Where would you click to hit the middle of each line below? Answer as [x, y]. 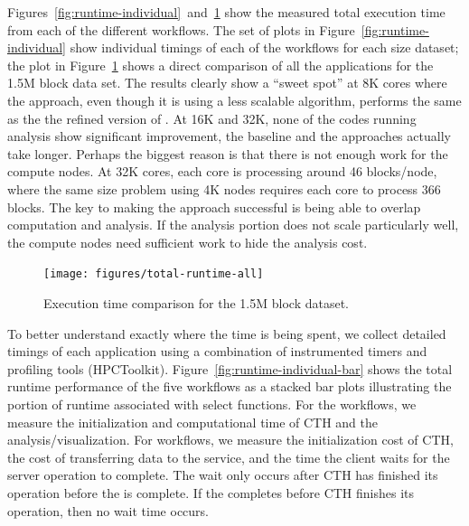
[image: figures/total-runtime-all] [154, 274]
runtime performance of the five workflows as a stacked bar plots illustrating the [230, 386]
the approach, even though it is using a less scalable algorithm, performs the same [234, 100]
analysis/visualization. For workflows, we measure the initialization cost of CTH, [230, 440]
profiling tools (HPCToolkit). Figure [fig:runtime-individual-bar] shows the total [230, 368]
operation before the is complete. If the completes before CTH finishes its [211, 492]
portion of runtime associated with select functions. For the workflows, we [212, 404]
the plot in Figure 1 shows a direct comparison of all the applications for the [220, 65]
